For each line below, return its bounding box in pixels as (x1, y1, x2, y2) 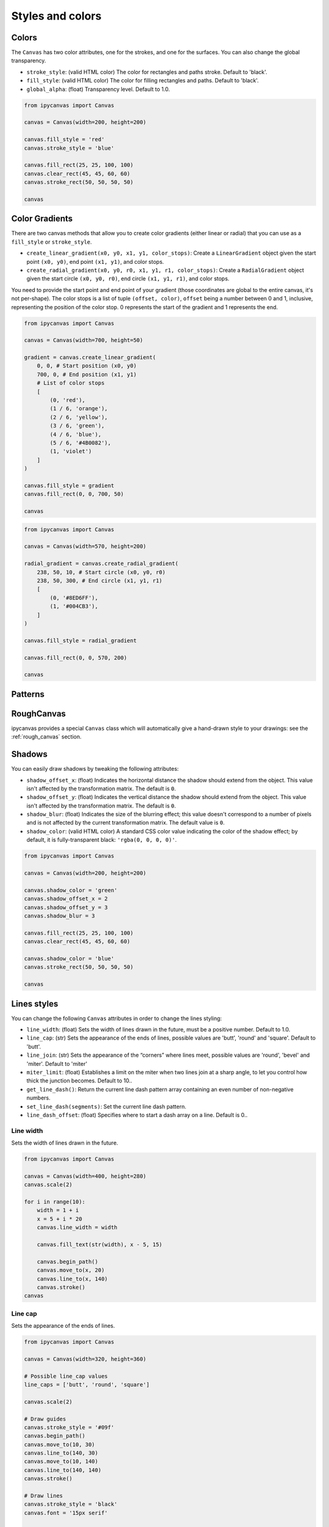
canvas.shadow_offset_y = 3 (24, 904, 108, 911)
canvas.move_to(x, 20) (37, 1267, 105, 1274)
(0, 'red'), (49, 397, 85, 404)
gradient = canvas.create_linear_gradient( (24, 354, 157, 361)
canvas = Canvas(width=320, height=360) (24, 1355, 146, 1362)
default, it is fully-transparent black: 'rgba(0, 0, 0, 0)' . (26, 836, 177, 844)
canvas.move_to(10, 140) (24, 1458, 99, 1465)
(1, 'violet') (49, 448, 92, 455)
